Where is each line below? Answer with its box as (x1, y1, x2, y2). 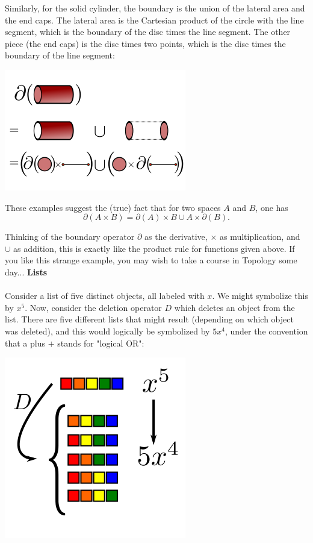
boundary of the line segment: (5, 49, 115, 61)
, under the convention (225, 324, 308, 337)
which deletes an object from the (174, 301, 295, 313)
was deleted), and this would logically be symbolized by (5, 324, 210, 337)
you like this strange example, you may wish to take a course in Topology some (5, 254, 297, 266)
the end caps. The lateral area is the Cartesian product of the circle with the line (5, 13, 304, 26)
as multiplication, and (219, 230, 300, 243)
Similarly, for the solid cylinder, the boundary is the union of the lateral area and (5, 2, 305, 14)
